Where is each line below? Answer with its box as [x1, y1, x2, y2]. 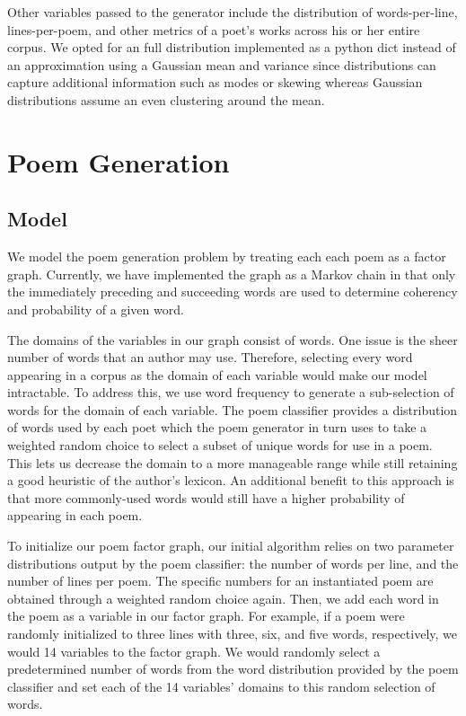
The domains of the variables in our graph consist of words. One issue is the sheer [7, 330, 458, 349]
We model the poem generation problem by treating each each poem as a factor [7, 247, 446, 266]
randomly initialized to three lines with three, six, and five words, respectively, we [7, 624, 458, 643]
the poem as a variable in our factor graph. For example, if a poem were [7, 606, 405, 625]
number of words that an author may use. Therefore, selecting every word [7, 348, 413, 367]
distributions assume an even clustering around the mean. [7, 90, 325, 109]
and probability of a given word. [7, 299, 184, 318]
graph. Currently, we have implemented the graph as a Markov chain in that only [7, 264, 456, 283]
